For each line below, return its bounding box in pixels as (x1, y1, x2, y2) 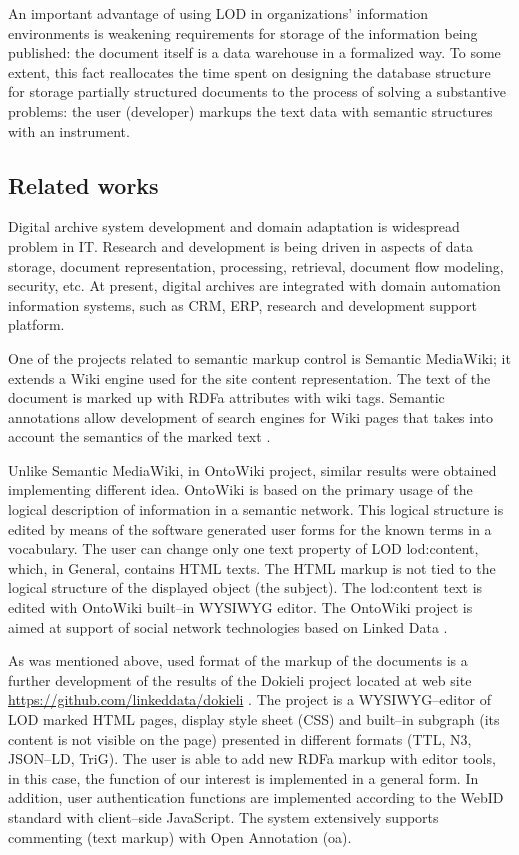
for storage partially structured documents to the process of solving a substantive (8, 81, 506, 102)
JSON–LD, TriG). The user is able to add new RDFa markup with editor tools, (8, 748, 496, 769)
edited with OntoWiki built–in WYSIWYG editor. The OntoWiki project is (8, 597, 473, 618)
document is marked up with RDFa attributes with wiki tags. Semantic (8, 387, 445, 408)
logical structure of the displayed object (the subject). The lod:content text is (8, 577, 483, 598)
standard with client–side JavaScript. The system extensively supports (8, 806, 439, 827)
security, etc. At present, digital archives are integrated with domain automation (8, 275, 501, 296)
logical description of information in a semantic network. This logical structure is (8, 499, 504, 520)
